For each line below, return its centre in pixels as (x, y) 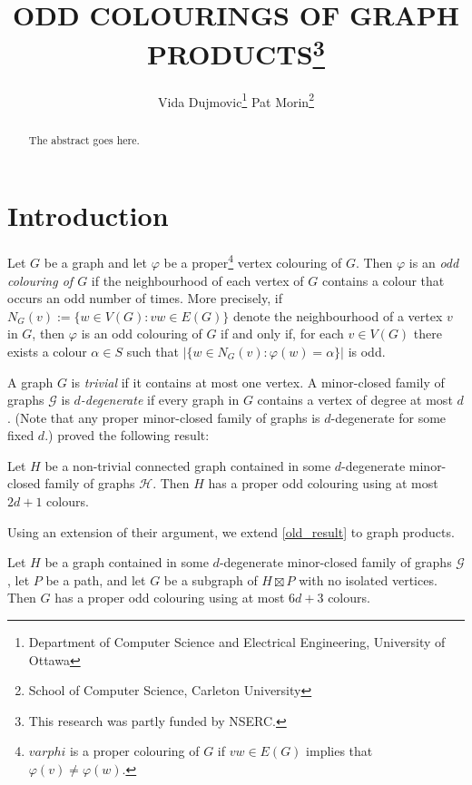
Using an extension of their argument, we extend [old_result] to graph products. (231, 531)
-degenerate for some (388, 417)
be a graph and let (95, 262)
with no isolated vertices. (368, 579)
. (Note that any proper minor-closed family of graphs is (164, 417)
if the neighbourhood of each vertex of (197, 280)
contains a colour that (383, 280)
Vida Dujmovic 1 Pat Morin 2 (236, 100)
